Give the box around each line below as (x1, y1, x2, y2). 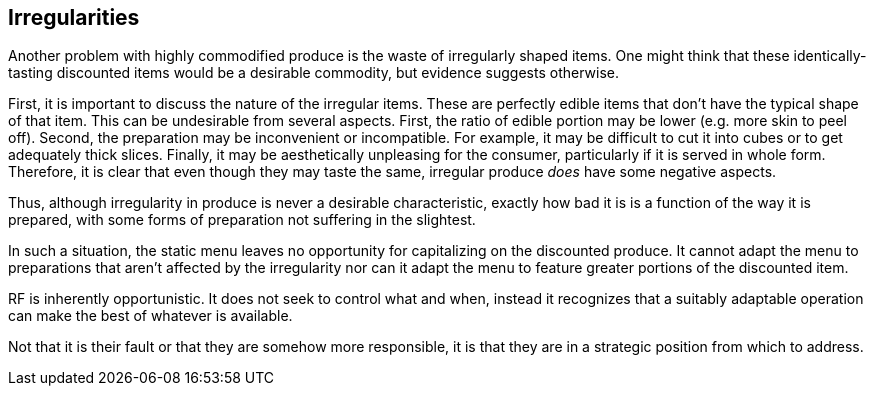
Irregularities (8, 5, 140, 30)
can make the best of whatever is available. (8, 307, 293, 325)
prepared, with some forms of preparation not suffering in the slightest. (8, 211, 476, 229)
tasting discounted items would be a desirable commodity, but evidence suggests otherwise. (8, 64, 619, 82)
